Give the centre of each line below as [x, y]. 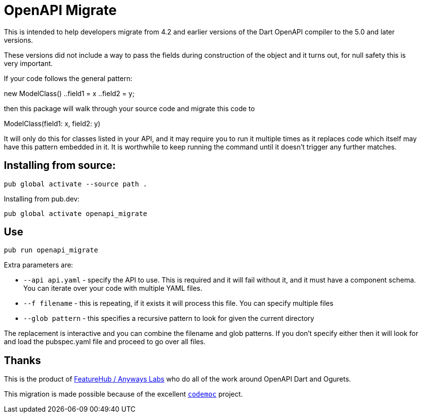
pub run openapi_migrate [51, 250]
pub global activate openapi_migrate [76, 213]
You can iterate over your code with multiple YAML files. [113, 288]
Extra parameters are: [39, 265]
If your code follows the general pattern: [68, 78]
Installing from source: [60, 166]
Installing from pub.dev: [42, 199]
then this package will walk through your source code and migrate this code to [129, 108]
